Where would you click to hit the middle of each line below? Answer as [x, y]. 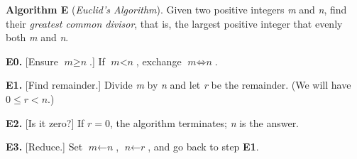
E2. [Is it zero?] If [45, 122]
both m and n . [37, 37]
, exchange [159, 61]
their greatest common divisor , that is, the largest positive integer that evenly [174, 23]
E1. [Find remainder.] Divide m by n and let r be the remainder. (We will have [178, 85]
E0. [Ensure [32, 61]
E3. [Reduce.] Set [44, 147]
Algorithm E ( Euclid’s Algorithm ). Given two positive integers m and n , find [176, 9]
